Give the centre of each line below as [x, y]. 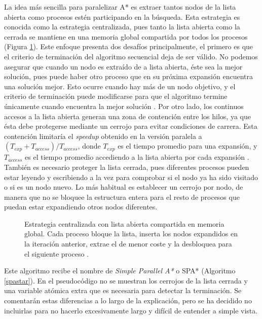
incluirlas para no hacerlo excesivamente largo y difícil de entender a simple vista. [131, 310]
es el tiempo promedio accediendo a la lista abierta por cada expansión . [137, 157]
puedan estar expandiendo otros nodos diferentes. [81, 207]
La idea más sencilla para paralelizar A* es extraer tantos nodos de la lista [120, 7]
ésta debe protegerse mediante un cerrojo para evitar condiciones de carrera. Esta [131, 126]
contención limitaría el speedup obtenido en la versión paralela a [103, 136]
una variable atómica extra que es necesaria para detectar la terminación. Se [123, 290]
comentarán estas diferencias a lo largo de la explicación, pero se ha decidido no [128, 300]
